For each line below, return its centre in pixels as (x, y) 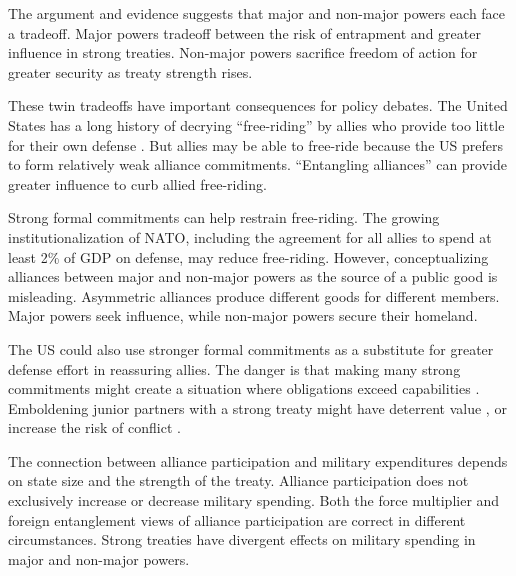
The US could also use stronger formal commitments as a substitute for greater (251, 348)
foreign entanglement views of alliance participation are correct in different (237, 519)
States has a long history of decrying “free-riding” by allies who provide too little (256, 124)
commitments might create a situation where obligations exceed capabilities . (244, 388)
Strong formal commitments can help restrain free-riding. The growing (224, 217)
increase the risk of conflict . (94, 427)
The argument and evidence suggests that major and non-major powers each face (257, 13)
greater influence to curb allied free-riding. (137, 183)
